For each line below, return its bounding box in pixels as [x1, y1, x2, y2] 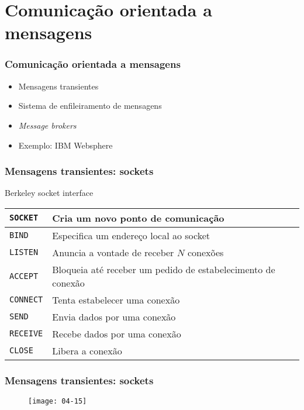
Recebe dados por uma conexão [52, 326, 181, 340]
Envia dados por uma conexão [52, 309, 176, 323]
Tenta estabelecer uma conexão [52, 292, 180, 306]
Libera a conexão [52, 343, 122, 357]
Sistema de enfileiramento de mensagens [18, 99, 162, 112]
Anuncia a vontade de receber [52, 245, 174, 259]
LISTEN [9, 247, 39, 257]
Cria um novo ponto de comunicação [52, 211, 224, 225]
